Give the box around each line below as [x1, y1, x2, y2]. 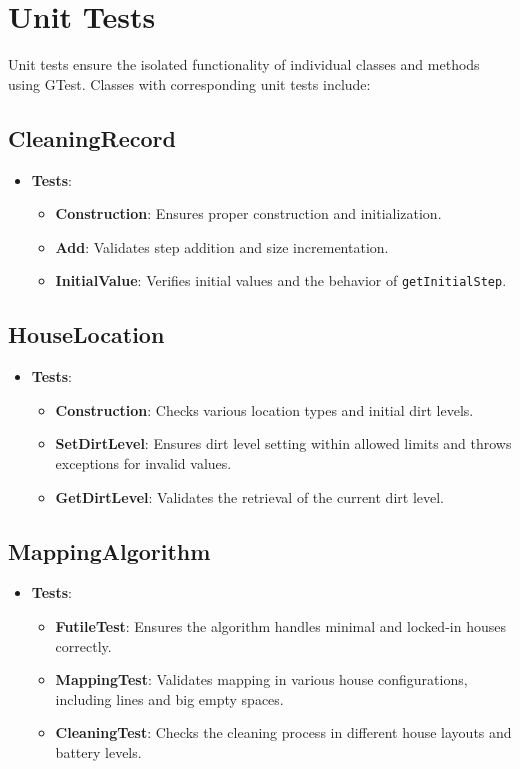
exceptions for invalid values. [55, 452, 232, 473]
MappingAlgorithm [8, 535, 211, 566]
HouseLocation [8, 319, 165, 350]
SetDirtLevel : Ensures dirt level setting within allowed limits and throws [55, 433, 512, 454]
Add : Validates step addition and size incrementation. [55, 236, 389, 257]
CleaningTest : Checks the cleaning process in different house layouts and [55, 722, 512, 743]
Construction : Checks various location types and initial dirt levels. [55, 399, 474, 420]
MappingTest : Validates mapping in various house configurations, [55, 669, 468, 690]
